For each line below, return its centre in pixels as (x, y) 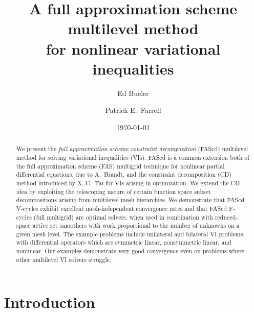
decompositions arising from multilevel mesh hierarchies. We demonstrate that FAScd (130, 200)
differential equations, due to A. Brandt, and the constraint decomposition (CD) (124, 174)
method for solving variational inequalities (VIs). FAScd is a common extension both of (133, 157)
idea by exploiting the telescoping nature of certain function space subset (113, 191)
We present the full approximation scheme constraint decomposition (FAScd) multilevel (132, 149)
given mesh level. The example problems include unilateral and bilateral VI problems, (130, 234)
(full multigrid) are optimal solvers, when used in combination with (123, 217)
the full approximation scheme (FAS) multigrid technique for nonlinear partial (120, 166)
